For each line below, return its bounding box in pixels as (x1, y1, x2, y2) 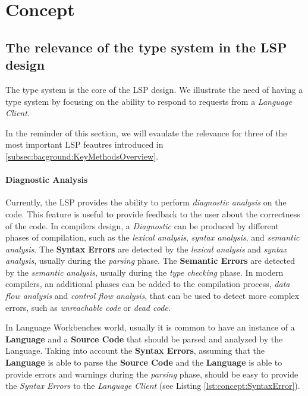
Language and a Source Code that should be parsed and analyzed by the (5, 332, 283, 345)
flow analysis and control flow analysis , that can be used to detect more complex (5, 289, 300, 302)
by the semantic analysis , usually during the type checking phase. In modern (5, 266, 284, 278)
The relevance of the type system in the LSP (5, 38, 287, 56)
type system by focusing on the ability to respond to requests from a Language (5, 95, 292, 107)
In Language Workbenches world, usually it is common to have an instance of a (5, 321, 295, 333)
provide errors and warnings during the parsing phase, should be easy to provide (5, 367, 298, 380)
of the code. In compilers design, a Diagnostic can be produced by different (5, 219, 279, 232)
